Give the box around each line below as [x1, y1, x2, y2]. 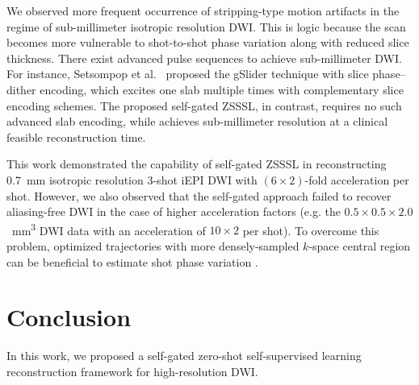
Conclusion [6, 300, 132, 333]
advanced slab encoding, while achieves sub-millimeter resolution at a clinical [6, 113, 388, 130]
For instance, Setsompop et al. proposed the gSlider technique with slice [6, 65, 369, 82]
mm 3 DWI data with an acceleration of [11, 219, 206, 238]
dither [6, 81, 36, 97]
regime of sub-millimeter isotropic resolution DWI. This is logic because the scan [6, 18, 406, 35]
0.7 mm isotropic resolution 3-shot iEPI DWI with [6, 171, 258, 188]
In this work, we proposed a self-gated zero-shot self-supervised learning [6, 347, 362, 364]
